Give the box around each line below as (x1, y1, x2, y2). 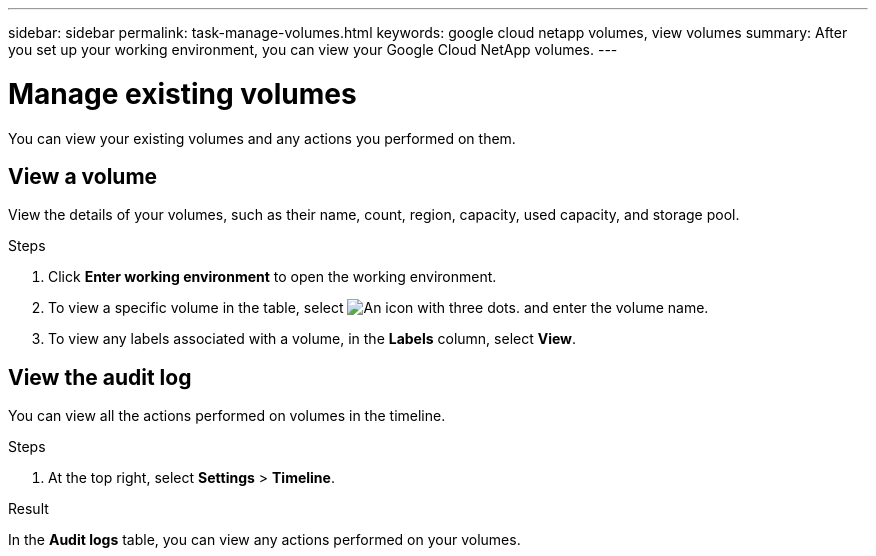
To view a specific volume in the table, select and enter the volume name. (48, 299, 709, 317)
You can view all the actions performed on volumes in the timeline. (8, 407, 446, 425)
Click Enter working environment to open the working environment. (48, 268, 497, 286)
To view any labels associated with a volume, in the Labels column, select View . (48, 330, 577, 348)
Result (8, 500, 49, 518)
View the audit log (8, 364, 192, 390)
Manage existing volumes (8, 76, 357, 111)
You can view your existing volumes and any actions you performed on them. (8, 129, 516, 147)
